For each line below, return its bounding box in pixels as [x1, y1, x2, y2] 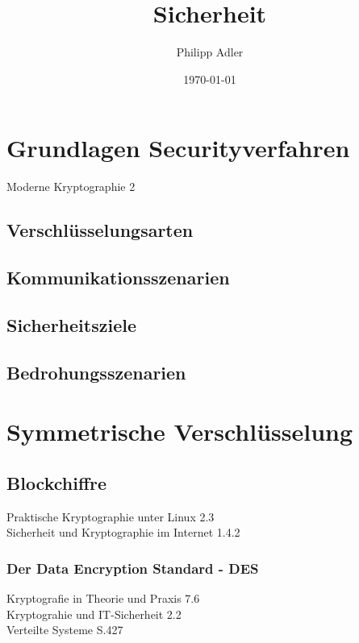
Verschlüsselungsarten [6, 218, 194, 243]
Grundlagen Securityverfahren [6, 131, 350, 164]
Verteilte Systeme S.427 [6, 621, 123, 638]
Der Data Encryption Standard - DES [6, 558, 259, 578]
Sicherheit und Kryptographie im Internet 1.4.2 [6, 524, 240, 541]
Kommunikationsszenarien [6, 265, 230, 290]
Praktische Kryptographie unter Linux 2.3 [6, 508, 215, 525]
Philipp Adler [176, 44, 244, 60]
